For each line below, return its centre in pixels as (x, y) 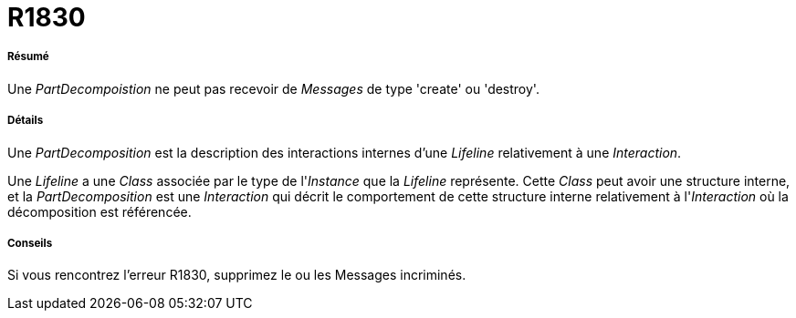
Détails (26, 121)
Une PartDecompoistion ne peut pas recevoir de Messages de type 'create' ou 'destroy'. (273, 88)
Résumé (28, 57)
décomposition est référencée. (99, 211)
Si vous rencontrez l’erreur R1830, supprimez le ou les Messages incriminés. (237, 275)
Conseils (30, 243)
